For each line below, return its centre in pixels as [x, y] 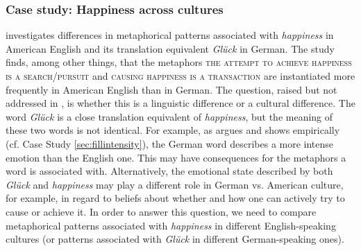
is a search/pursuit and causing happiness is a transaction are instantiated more [180, 76]
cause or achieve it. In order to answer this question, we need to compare [161, 211]
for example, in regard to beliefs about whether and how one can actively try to [175, 198]
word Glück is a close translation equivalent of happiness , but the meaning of [169, 116]
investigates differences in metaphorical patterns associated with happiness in [170, 35]
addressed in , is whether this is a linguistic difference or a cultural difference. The [180, 103]
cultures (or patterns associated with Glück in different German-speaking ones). [175, 239]
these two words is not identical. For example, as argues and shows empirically [173, 130]
